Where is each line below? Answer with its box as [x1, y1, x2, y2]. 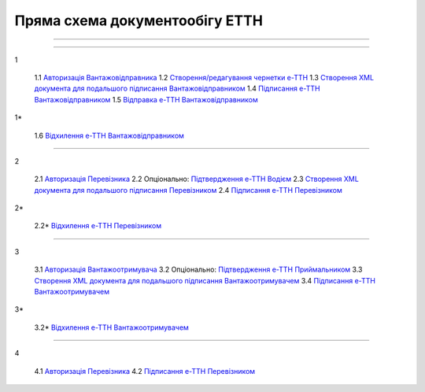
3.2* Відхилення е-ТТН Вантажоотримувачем [34, 323, 189, 332]
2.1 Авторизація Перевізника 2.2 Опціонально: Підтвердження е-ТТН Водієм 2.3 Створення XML [34, 174, 360, 184]
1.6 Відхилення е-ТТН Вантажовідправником [34, 131, 185, 140]
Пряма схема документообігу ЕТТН [14, 12, 264, 29]
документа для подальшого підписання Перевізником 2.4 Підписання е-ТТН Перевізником [34, 185, 342, 194]
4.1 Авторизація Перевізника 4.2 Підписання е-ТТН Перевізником [34, 366, 256, 375]
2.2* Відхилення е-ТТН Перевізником [34, 221, 161, 231]
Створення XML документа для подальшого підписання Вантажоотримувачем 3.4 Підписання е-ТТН [34, 276, 375, 285]
